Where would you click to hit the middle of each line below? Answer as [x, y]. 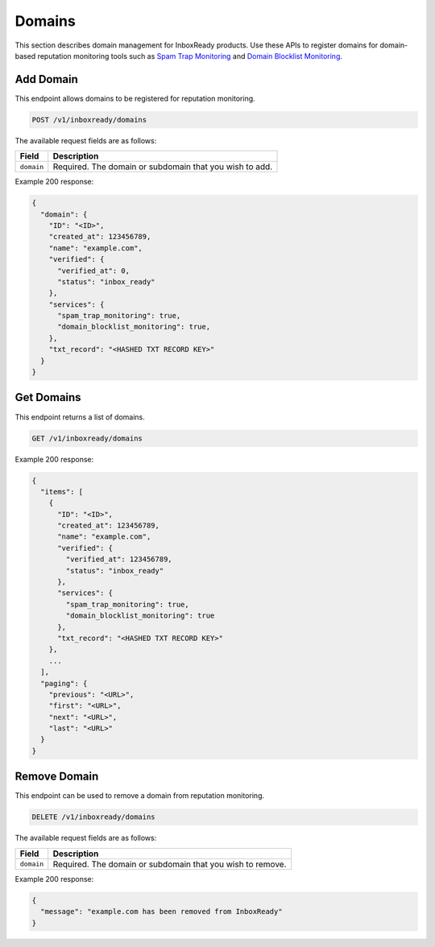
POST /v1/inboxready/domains [89, 120]
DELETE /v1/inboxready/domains [94, 817]
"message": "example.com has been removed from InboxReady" [162, 912]
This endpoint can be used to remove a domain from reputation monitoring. [140, 796]
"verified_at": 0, [94, 271]
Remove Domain [57, 777]
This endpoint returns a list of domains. [80, 417]
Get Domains [48, 397]
